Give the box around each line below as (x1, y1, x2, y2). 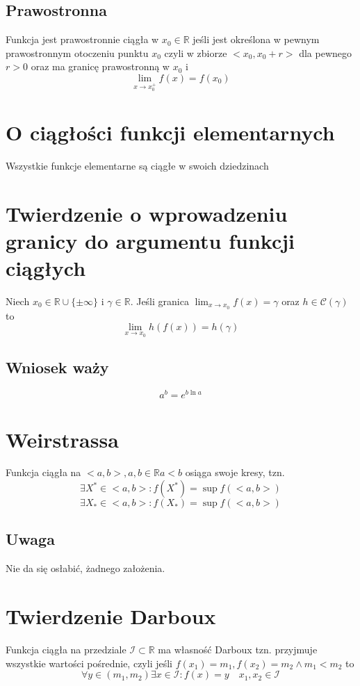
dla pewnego (299, 45, 352, 60)
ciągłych (6, 254, 86, 282)
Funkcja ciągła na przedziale (6, 642, 126, 656)
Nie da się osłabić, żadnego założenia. (6, 561, 165, 575)
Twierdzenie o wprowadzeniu (6, 199, 288, 227)
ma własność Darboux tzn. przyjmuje (158, 642, 318, 656)
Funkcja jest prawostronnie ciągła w (6, 32, 159, 47)
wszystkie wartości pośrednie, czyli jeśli (6, 655, 172, 670)
